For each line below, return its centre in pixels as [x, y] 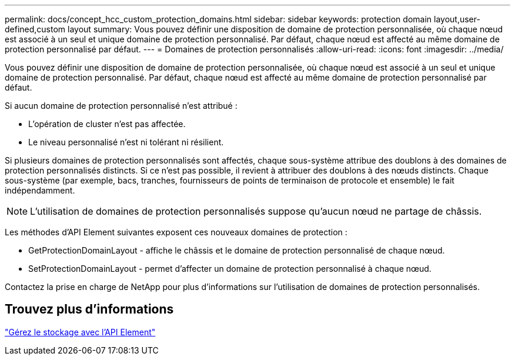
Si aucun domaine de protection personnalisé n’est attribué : [121, 106]
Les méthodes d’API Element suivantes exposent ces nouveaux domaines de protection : [176, 232]
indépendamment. [40, 190]
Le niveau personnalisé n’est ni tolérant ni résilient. [126, 142]
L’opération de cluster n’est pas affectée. [107, 124]
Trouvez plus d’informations [89, 309]
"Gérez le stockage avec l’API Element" [80, 332]
